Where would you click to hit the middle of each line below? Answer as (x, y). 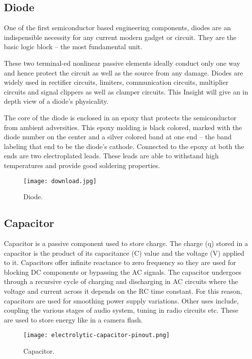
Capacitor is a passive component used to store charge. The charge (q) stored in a (126, 243)
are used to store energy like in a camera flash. (73, 319)
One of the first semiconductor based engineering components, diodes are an (117, 28)
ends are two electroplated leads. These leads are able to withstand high (111, 156)
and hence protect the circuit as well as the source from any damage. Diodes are (124, 72)
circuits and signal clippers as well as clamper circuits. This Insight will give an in (126, 91)
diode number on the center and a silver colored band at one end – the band (118, 137)
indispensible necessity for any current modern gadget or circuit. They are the (120, 37)
